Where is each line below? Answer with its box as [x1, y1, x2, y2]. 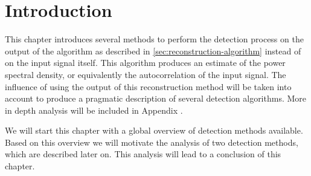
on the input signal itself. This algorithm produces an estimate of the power [5, 56, 286, 69]
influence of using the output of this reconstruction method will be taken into [5, 80, 292, 93]
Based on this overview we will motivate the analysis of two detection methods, [5, 135, 298, 148]
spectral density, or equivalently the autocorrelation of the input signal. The [5, 68, 286, 80]
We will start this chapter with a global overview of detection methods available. [5, 124, 303, 137]
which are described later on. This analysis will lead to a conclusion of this [5, 148, 281, 160]
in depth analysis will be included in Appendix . [5, 103, 183, 116]
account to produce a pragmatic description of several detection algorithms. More [5, 92, 307, 105]
